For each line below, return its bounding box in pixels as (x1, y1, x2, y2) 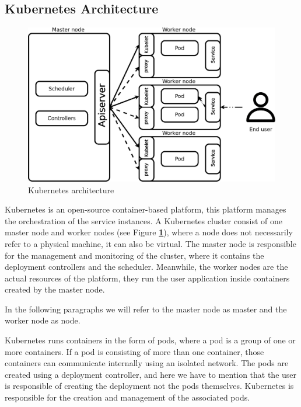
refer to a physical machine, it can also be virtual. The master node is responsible (5, 237, 296, 249)
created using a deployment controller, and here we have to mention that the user (5, 368, 297, 380)
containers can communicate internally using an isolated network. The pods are (5, 357, 289, 369)
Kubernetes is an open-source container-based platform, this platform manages (5, 203, 286, 215)
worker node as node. (5, 314, 80, 326)
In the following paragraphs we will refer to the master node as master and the (5, 302, 287, 315)
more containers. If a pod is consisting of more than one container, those (5, 345, 264, 357)
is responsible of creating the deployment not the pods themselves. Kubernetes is (5, 380, 294, 392)
